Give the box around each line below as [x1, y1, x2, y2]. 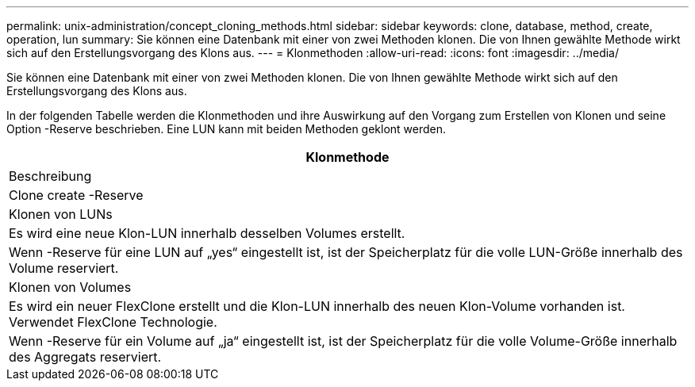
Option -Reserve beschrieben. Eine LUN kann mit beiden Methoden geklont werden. [6, 122, 447, 136]
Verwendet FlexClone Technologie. [9, 314, 217, 330]
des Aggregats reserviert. [9, 349, 162, 365]
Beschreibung [9, 168, 92, 184]
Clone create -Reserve [9, 187, 144, 203]
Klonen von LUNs [9, 206, 113, 222]
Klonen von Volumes [9, 279, 132, 295]
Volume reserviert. [9, 260, 119, 276]
